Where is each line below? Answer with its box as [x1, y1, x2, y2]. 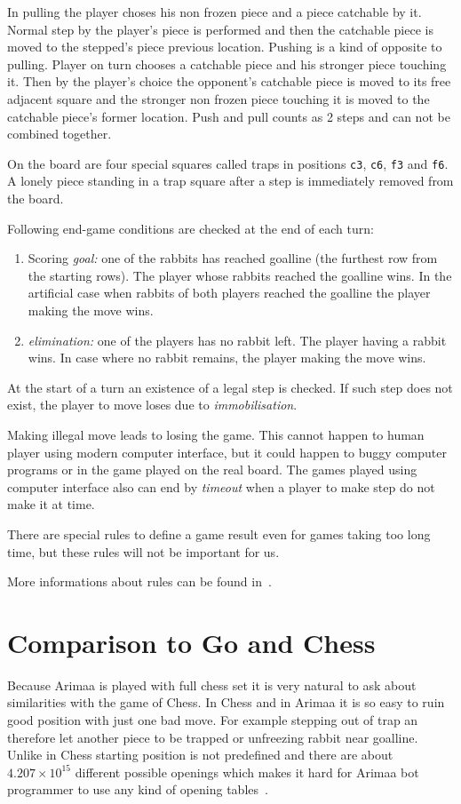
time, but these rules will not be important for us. [7, 542, 280, 561]
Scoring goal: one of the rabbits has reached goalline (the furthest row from [28, 249, 438, 267]
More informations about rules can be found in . [7, 572, 272, 591]
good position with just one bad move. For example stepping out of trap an [7, 711, 418, 728]
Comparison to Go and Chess [7, 624, 376, 660]
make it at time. [7, 495, 95, 513]
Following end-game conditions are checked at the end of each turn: [7, 219, 374, 237]
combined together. [7, 124, 112, 143]
